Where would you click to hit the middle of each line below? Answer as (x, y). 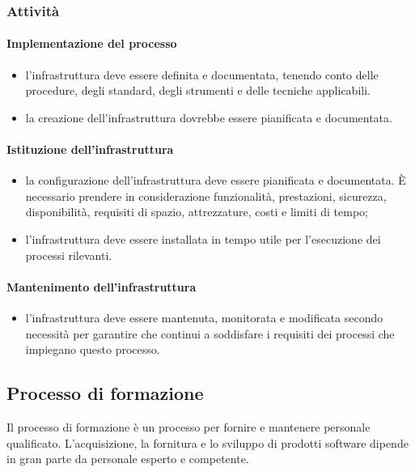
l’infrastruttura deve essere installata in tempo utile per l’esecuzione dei (203, 239)
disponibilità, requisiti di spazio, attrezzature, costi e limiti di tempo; (197, 212)
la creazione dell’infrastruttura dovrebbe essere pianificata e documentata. (209, 117)
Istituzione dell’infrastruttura (90, 149)
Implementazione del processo (92, 43)
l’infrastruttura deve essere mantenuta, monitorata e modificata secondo (204, 317)
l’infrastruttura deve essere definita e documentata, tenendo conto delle (202, 74)
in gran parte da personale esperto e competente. (128, 459)
